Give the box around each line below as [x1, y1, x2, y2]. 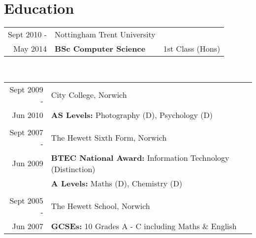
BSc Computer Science [55, 43, 146, 55]
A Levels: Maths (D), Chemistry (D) [51, 177, 183, 189]
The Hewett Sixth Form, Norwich [51, 132, 167, 144]
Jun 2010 [12, 109, 43, 120]
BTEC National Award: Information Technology [51, 151, 229, 163]
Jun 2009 [12, 157, 43, 169]
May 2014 [13, 43, 47, 55]
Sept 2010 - [8, 29, 47, 40]
